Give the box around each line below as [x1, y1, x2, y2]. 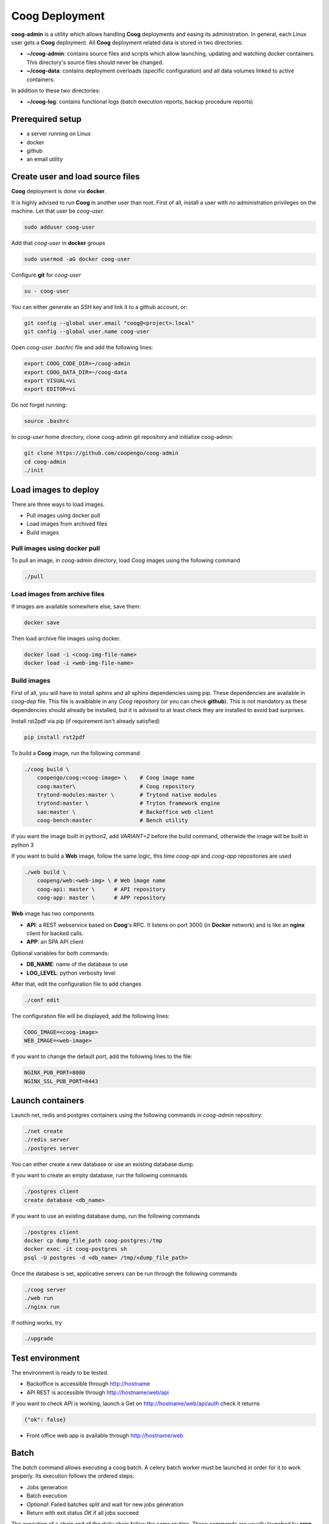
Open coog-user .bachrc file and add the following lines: [11, 344, 154, 351]
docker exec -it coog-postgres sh [24, 1245, 127, 1253]
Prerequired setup [11, 114, 82, 124]
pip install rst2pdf [24, 733, 85, 741]
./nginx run [24, 1303, 60, 1310]
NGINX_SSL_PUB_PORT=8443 [24, 1078, 99, 1084]
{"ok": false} [24, 1416, 66, 1423]
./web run [24, 1295, 54, 1301]
